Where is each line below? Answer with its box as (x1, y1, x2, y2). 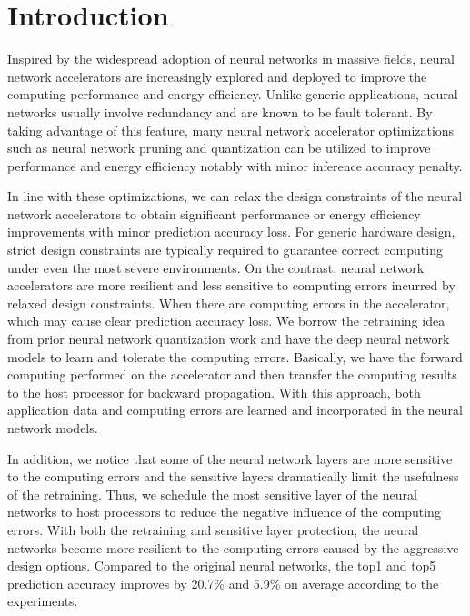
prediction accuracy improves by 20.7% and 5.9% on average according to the (7, 573, 439, 592)
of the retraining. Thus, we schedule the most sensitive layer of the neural (7, 484, 417, 503)
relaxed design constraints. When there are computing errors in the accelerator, (7, 293, 450, 312)
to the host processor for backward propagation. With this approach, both (7, 382, 421, 401)
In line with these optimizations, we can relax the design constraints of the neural (7, 187, 463, 206)
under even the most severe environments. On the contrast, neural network (7, 258, 425, 277)
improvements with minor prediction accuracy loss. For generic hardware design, (7, 222, 455, 241)
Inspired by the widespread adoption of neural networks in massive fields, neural (7, 49, 455, 68)
